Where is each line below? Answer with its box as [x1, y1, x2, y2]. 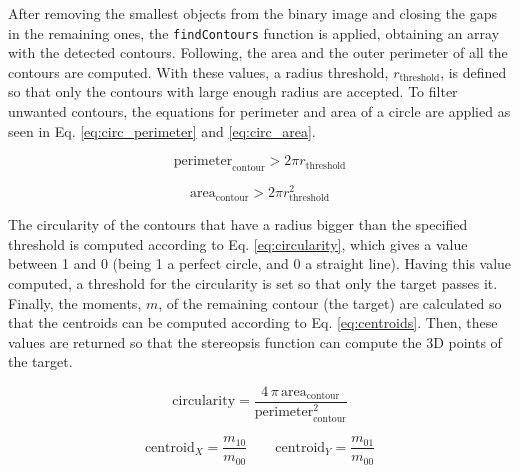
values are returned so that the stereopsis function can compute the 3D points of [8, 331, 502, 352]
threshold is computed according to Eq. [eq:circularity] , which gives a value [8, 233, 468, 254]
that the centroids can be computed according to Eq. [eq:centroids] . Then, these [8, 312, 498, 333]
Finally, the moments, [8, 292, 142, 313]
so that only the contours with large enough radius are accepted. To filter [8, 81, 458, 102]
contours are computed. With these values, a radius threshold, [8, 61, 389, 82]
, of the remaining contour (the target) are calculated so [158, 292, 502, 313]
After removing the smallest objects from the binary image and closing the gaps [8, 3, 497, 23]
